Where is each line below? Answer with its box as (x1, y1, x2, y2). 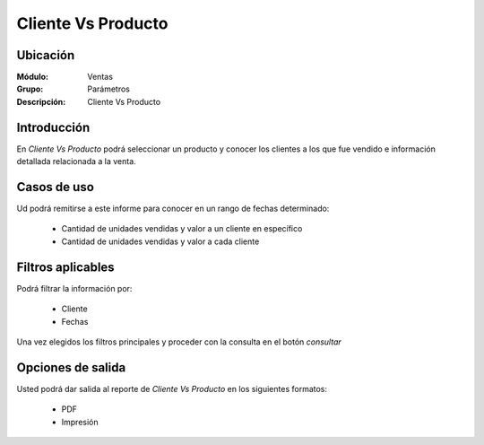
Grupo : (16, 83, 44, 94)
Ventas (87, 72, 114, 83)
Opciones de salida (16, 360, 126, 375)
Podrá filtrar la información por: (16, 283, 133, 293)
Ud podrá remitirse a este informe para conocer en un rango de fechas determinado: (16, 203, 330, 214)
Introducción (16, 119, 91, 135)
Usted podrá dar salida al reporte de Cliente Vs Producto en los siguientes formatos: (16, 383, 327, 394)
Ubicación (16, 48, 75, 63)
